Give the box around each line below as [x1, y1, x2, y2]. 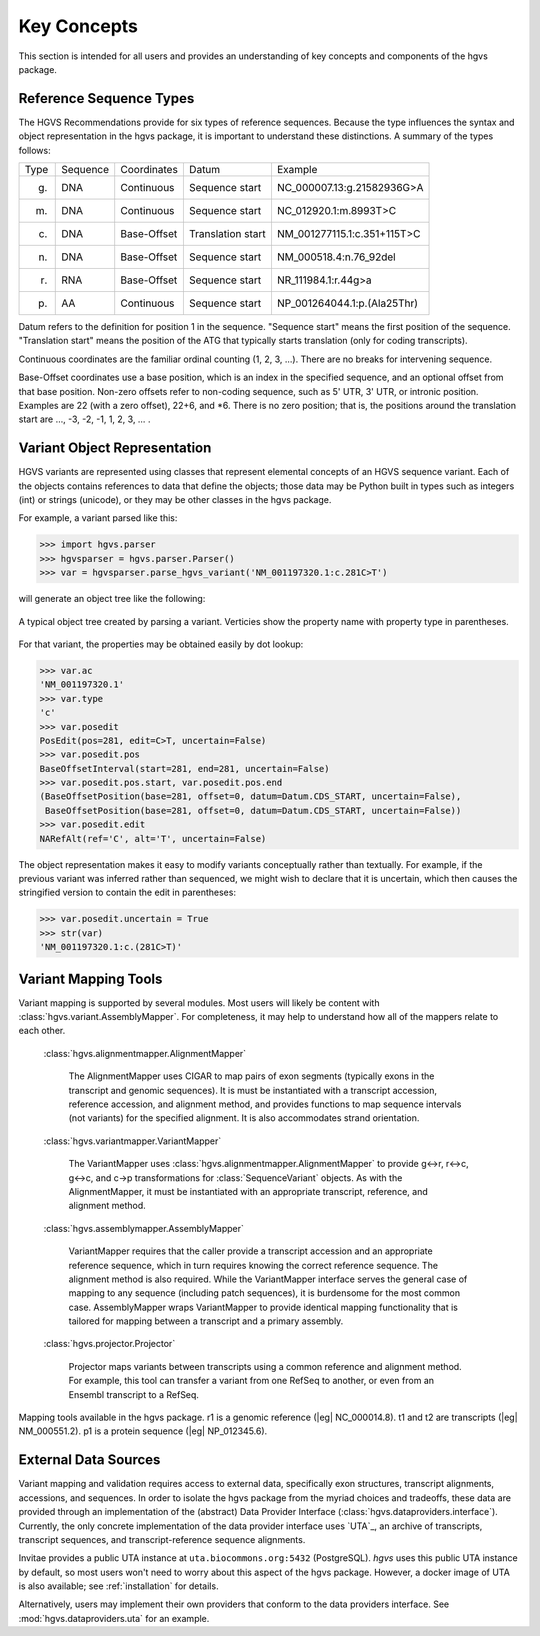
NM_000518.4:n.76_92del [276, 250, 396, 264]
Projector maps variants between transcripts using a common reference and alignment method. [68, 1360, 462, 1372]
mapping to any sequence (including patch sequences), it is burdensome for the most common [68, 1287, 460, 1299]
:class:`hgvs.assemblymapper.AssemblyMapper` [43, 1222, 245, 1234]
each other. [18, 1025, 66, 1037]
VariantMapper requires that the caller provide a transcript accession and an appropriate [68, 1245, 434, 1257]
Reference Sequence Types [18, 90, 195, 107]
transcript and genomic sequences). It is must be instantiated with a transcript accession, [68, 1084, 438, 1096]
